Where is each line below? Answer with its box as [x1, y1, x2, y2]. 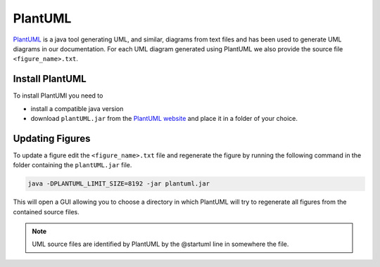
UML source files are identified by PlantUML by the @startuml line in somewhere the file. [32, 240, 289, 249]
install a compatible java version [30, 104, 124, 112]
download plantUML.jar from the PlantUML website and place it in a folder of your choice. [30, 115, 298, 123]
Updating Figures [13, 132, 91, 144]
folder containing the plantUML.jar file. [13, 161, 132, 169]
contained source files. [13, 207, 80, 216]
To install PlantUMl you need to [13, 91, 103, 100]
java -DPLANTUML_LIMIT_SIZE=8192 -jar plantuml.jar [27, 180, 210, 188]
